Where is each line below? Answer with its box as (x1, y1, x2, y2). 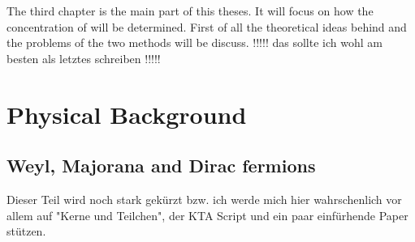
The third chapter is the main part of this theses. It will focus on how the (6, 2, 374, 19)
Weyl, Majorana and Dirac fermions (6, 153, 316, 178)
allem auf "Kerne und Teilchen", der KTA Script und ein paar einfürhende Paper (6, 206, 409, 223)
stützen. (6, 223, 46, 240)
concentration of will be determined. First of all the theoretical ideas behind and (6, 18, 407, 35)
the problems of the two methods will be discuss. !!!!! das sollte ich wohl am (6, 34, 383, 51)
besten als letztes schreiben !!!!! (6, 49, 161, 66)
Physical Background (6, 97, 247, 130)
